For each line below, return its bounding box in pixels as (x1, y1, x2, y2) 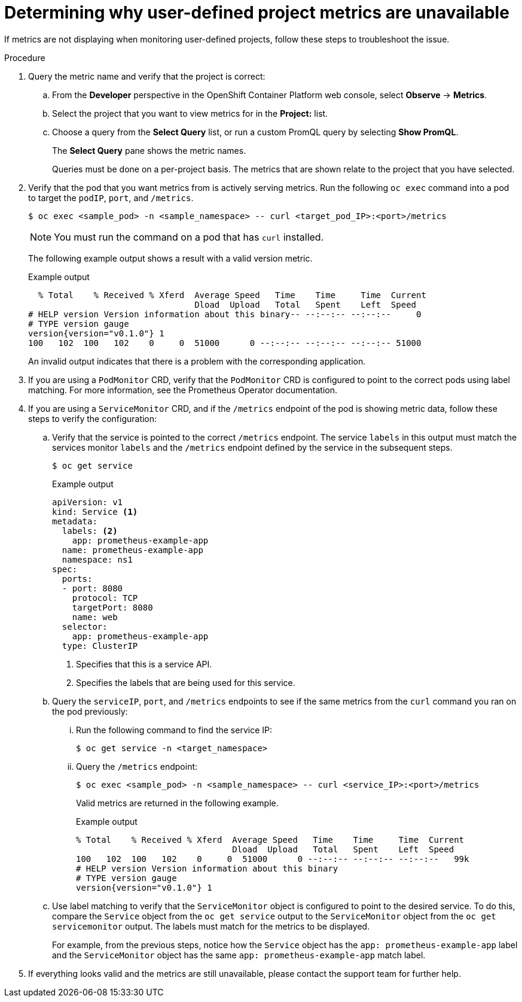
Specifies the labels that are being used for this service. (76, 677, 295, 688)
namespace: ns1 (62, 554, 133, 564)
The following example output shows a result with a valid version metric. (28, 253, 313, 263)
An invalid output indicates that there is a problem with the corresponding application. (28, 356, 366, 366)
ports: (62, 573, 93, 584)
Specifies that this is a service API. (76, 658, 212, 669)
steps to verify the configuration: (28, 413, 157, 424)
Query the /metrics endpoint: (76, 761, 198, 772)
